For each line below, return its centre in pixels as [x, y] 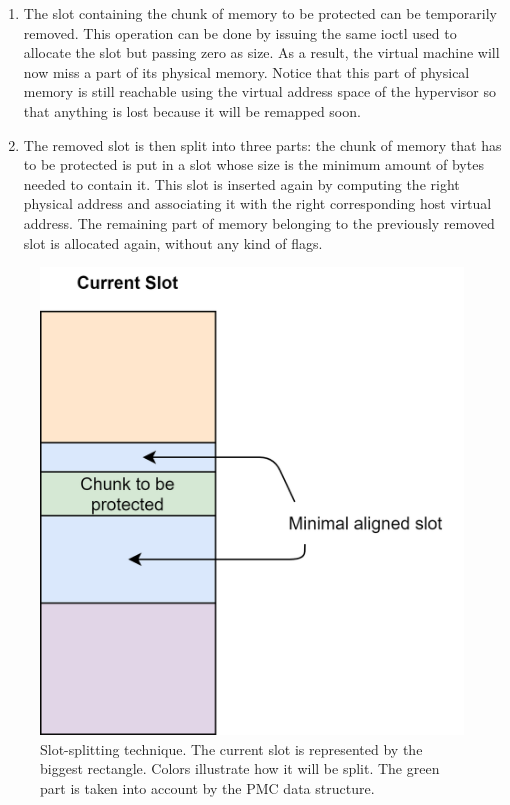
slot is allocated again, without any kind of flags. [173, 242]
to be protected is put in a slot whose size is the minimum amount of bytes [253, 164]
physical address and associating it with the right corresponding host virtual [257, 203]
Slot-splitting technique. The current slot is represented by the [231, 748]
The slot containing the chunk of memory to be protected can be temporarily [260, 13]
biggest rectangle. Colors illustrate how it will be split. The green [240, 768]
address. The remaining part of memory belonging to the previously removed [259, 222]
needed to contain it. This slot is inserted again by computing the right [241, 183]
